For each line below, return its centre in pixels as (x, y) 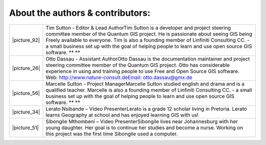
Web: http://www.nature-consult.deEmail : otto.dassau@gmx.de (119, 77)
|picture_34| (26, 112)
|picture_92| (26, 40)
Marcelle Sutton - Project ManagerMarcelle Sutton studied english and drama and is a (145, 84)
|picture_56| (26, 93)
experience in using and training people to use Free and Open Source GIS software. (143, 71)
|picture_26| (26, 68)
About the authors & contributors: (80, 13)
